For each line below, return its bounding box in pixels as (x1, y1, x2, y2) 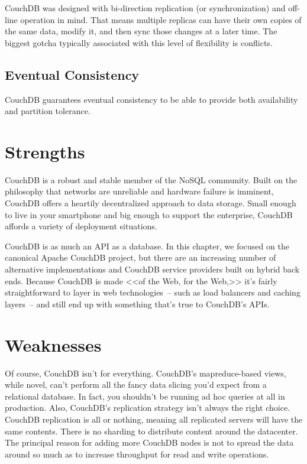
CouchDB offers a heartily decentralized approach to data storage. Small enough (5, 197, 296, 209)
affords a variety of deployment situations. (5, 220, 157, 232)
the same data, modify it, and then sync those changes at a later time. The (5, 25, 277, 37)
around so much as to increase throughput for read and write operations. (5, 447, 269, 460)
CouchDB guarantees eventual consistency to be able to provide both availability (5, 93, 298, 105)
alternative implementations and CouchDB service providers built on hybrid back (5, 263, 300, 275)
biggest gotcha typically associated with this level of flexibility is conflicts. (5, 36, 273, 48)
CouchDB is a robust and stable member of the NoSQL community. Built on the (5, 173, 298, 186)
